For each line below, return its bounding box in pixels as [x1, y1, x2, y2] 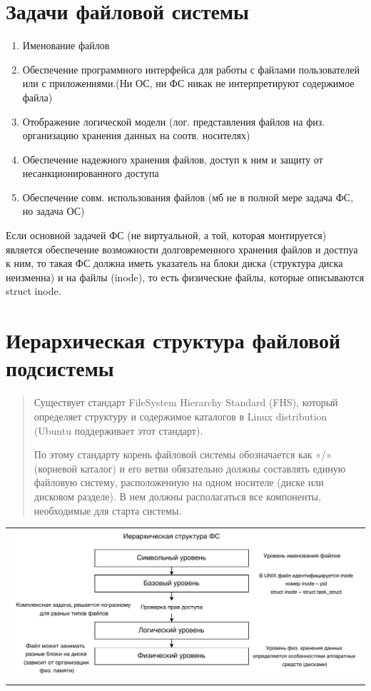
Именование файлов [22, 38, 110, 53]
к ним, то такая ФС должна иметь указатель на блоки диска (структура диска [6, 256, 343, 271]
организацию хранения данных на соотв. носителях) [22, 128, 250, 143]
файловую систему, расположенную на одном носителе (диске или [34, 475, 324, 490]
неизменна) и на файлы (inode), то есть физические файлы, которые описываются [6, 269, 365, 284]
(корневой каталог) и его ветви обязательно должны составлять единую [34, 460, 346, 475]
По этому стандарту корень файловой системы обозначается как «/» [34, 447, 332, 462]
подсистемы [6, 353, 114, 383]
